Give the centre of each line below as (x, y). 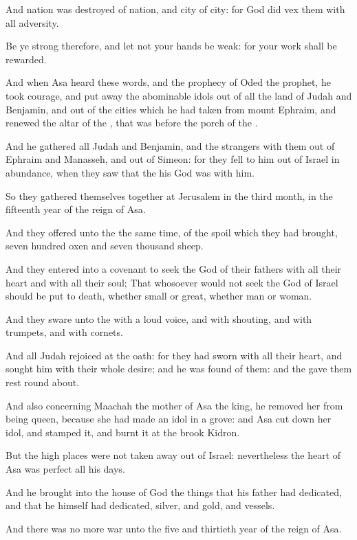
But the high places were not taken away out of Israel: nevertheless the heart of (173, 455)
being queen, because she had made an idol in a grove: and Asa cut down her (169, 419)
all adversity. (32, 22)
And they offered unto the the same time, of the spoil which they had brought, (172, 232)
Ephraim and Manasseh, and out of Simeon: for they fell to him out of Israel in (173, 159)
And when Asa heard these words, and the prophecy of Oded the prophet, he (168, 82)
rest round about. (43, 382)
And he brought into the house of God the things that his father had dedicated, (174, 492)
